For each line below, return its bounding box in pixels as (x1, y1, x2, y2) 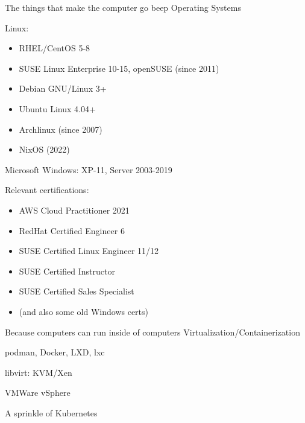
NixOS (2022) (19, 143, 70, 156)
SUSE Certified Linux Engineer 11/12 (19, 244, 159, 257)
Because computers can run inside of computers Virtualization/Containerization (5, 325, 300, 338)
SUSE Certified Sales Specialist (19, 285, 134, 297)
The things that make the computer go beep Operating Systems (5, 1, 241, 13)
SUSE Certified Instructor (19, 264, 115, 277)
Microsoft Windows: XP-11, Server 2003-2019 (5, 163, 172, 176)
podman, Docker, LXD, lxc (5, 346, 105, 358)
